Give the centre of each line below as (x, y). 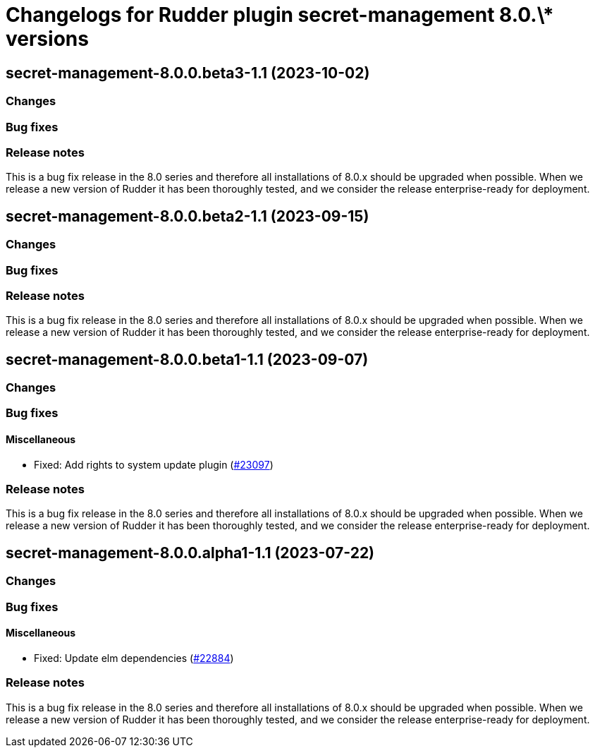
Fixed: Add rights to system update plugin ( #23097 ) (154, 464)
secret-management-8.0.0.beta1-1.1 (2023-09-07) (187, 359)
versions (47, 39)
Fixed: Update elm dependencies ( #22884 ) (134, 658)
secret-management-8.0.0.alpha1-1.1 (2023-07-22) (190, 553)
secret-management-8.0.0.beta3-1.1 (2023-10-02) (188, 73)
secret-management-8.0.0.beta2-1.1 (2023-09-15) (188, 216)
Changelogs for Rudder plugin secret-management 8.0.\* (280, 15)
